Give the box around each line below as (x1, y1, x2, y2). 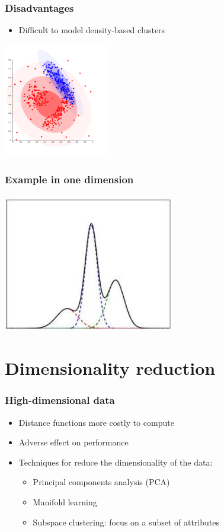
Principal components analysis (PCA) (33, 476, 170, 488)
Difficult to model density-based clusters (18, 24, 165, 36)
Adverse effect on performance (18, 436, 129, 448)
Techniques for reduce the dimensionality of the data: (18, 455, 213, 468)
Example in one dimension (5, 172, 134, 187)
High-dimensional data (5, 393, 115, 407)
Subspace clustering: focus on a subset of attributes (33, 515, 219, 528)
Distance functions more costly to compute (18, 416, 174, 428)
